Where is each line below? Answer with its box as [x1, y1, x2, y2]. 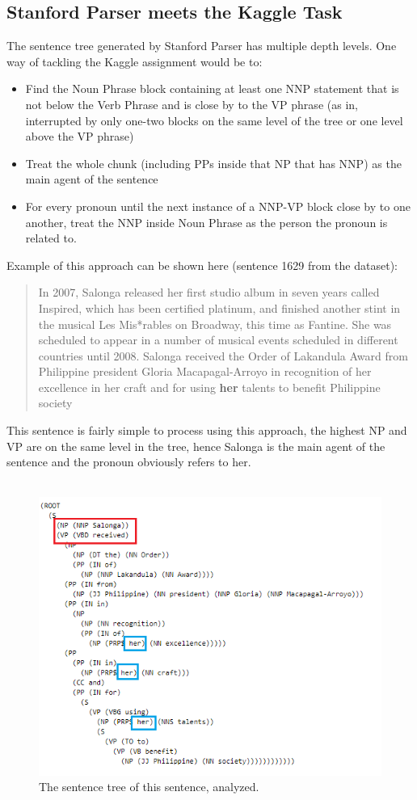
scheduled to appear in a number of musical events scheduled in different [38, 331, 398, 348]
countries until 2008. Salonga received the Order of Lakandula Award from [38, 347, 408, 364]
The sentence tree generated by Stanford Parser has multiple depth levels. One [6, 37, 397, 54]
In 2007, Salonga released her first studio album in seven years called [38, 284, 380, 301]
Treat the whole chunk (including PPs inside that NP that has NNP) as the [25, 154, 402, 171]
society [38, 394, 73, 411]
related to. [25, 229, 77, 246]
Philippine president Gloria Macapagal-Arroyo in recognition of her [38, 363, 372, 380]
